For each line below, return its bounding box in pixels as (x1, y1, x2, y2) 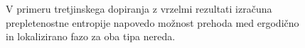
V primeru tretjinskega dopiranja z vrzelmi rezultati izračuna (6, 1, 272, 16)
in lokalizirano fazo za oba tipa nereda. (6, 29, 176, 44)
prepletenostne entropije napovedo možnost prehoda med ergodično (6, 15, 299, 30)
